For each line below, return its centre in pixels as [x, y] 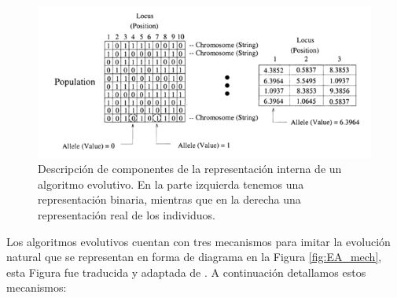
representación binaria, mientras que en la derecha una [169, 199]
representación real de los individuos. [127, 215]
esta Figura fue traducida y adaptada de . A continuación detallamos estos [186, 272]
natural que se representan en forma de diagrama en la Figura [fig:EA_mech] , [194, 257]
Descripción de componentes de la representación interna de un [190, 169]
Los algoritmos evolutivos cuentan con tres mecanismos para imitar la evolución [198, 241]
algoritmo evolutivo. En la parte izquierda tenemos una [171, 184]
